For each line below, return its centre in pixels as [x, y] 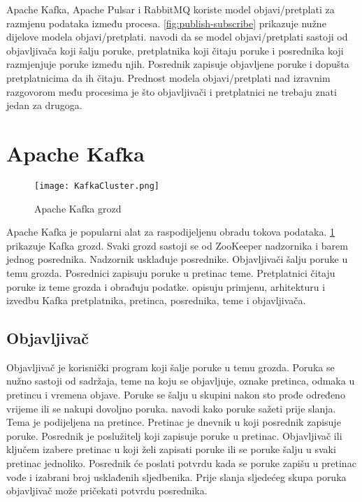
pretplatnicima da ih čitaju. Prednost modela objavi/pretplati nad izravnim [168, 77]
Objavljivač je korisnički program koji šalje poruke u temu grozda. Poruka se [171, 367]
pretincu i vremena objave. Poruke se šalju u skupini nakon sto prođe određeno [176, 395]
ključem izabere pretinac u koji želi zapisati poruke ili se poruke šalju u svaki [171, 449]
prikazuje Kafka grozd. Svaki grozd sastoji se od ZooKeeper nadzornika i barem [177, 245]
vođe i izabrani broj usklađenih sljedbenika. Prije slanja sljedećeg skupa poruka [176, 476]
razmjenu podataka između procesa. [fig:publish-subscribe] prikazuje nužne [166, 23]
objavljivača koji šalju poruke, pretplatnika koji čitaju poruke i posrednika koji [175, 50]
